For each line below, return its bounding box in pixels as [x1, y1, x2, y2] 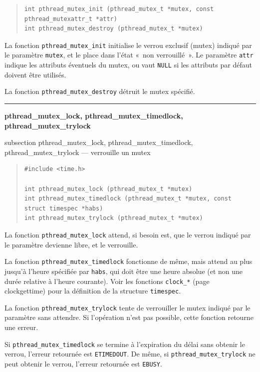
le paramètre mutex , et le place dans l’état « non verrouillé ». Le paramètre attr [4, 49, 254, 60]
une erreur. [4, 322, 38, 332]
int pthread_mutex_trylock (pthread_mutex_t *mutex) [24, 214, 203, 222]
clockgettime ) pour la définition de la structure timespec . [4, 285, 181, 296]
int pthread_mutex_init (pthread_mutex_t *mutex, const [24, 5, 214, 12]
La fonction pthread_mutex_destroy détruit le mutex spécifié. [4, 86, 195, 96]
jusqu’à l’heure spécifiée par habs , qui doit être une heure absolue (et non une [4, 265, 243, 276]
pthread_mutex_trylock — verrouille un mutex [4, 146, 151, 157]
